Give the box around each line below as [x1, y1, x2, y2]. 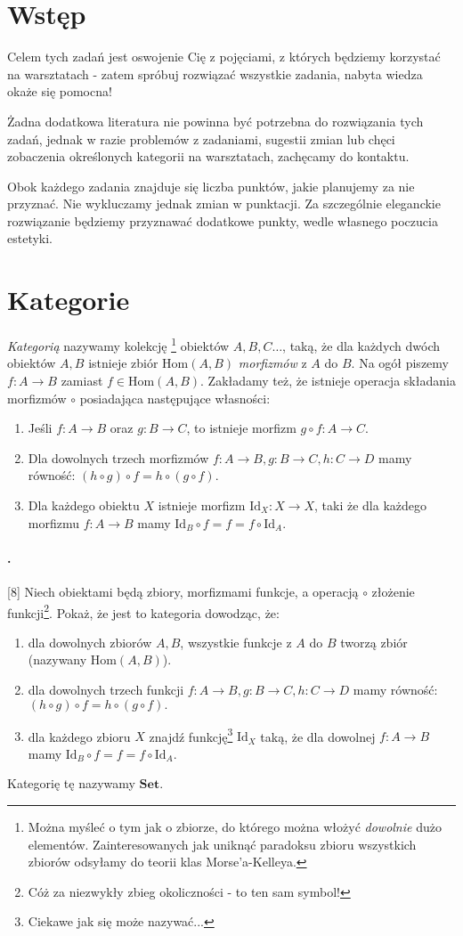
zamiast [61, 371, 103, 390]
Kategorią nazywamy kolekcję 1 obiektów [7, 334, 230, 354]
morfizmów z [238, 354, 307, 372]
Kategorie [7, 281, 130, 318]
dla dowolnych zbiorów [28, 632, 152, 651]
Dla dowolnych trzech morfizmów [28, 448, 209, 467]
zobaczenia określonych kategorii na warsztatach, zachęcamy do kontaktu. [7, 147, 410, 166]
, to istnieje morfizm [186, 419, 296, 437]
